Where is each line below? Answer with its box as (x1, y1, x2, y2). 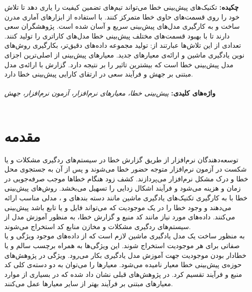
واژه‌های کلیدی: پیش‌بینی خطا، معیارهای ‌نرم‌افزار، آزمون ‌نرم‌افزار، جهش (4, 88, 215, 98)
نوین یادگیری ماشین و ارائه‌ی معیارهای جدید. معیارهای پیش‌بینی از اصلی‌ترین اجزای (4, 49, 245, 59)
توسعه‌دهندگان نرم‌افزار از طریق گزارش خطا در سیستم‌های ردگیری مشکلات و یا (4, 154, 239, 164)
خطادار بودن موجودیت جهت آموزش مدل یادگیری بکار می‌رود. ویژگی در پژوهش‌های (4, 250, 247, 260)
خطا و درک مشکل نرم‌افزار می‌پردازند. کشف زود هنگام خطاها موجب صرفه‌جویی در (4, 173, 249, 183)
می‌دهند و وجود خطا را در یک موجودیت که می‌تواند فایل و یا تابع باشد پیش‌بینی (4, 202, 232, 212)
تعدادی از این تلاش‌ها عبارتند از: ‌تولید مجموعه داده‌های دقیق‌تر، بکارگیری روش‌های (4, 40, 241, 50)
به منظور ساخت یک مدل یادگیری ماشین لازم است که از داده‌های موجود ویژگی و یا (4, 231, 245, 241)
